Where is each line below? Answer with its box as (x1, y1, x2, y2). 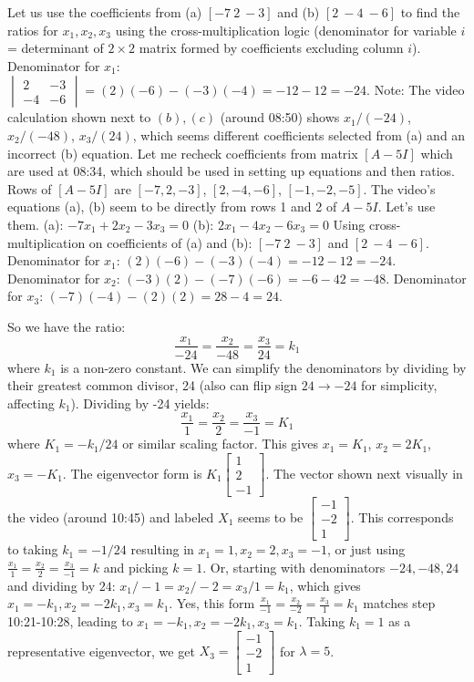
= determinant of (7, 38, 104, 57)
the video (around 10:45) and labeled (7, 507, 214, 526)
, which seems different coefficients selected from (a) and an (132, 125, 466, 144)
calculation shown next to (7, 108, 151, 127)
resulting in (130, 540, 194, 559)
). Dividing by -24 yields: (70, 393, 210, 412)
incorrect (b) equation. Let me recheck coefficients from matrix (7, 143, 358, 162)
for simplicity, (361, 376, 438, 395)
